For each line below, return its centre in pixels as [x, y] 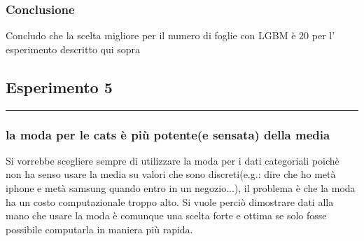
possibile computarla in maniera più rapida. [99, 229]
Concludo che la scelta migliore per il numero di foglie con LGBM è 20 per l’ [170, 35]
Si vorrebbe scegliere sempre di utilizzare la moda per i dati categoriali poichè [173, 160]
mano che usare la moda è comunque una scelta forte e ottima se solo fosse [166, 215]
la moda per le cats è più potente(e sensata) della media [168, 134]
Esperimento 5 [59, 87]
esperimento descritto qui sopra [73, 49]
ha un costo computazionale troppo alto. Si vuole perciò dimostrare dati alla [170, 201]
